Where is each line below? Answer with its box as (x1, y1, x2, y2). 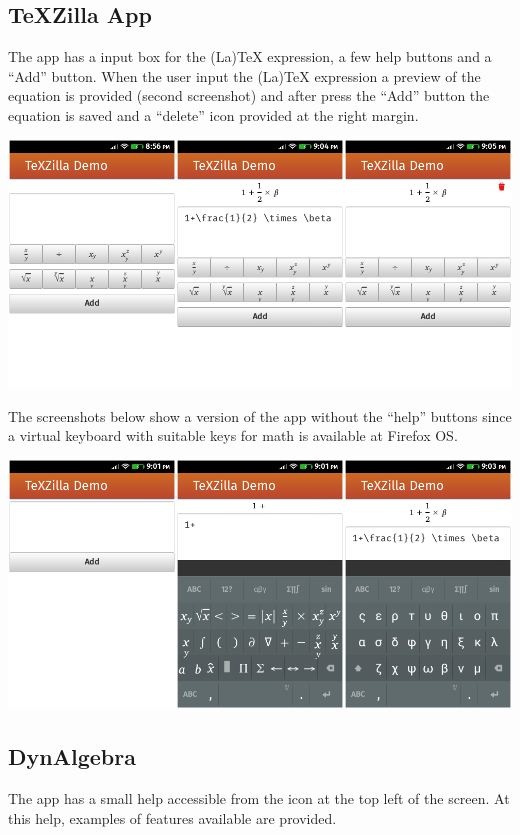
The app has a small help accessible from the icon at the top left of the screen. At (8, 787, 510, 808)
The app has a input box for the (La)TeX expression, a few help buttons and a (8, 46, 492, 67)
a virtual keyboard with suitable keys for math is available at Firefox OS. (8, 425, 458, 446)
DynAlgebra (8, 741, 136, 772)
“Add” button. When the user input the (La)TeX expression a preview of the (8, 65, 481, 86)
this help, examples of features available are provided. (8, 807, 337, 828)
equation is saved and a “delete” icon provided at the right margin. (8, 104, 419, 125)
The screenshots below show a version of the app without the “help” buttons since (8, 405, 512, 426)
